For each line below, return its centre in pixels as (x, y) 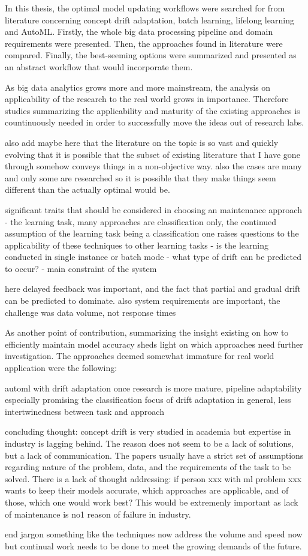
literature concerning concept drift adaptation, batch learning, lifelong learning (150, 20)
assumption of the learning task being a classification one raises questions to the (152, 233)
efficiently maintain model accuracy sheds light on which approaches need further (154, 344)
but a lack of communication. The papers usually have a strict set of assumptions (154, 455)
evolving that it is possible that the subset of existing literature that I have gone (153, 154)
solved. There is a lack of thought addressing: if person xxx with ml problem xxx (153, 478)
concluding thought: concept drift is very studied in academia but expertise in (148, 431)
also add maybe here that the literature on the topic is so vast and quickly (142, 142)
